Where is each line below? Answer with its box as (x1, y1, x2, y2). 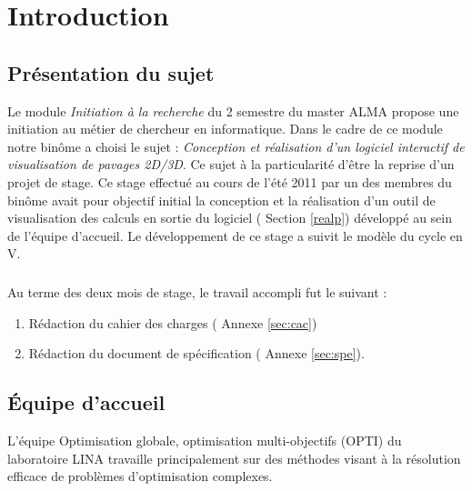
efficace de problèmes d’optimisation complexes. (7, 466, 273, 486)
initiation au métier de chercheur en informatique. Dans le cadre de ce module (7, 119, 443, 138)
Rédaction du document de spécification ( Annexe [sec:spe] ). (28, 344, 365, 363)
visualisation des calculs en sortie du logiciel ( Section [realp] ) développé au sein (7, 208, 452, 227)
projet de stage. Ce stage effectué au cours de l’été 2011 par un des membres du (7, 172, 452, 191)
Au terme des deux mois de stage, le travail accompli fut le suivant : (7, 283, 387, 302)
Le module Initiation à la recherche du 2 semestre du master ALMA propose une (7, 101, 459, 120)
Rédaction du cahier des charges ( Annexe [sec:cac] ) (28, 313, 317, 332)
